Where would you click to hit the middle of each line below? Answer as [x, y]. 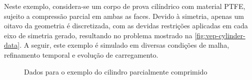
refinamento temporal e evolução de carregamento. [81, 54]
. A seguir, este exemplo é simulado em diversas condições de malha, [124, 45]
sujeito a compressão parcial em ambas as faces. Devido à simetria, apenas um [124, 16]
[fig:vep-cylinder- [220, 35]
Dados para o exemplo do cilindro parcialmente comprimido [116, 71]
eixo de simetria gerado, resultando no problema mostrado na [98, 35]
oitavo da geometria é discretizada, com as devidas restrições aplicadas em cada [126, 26]
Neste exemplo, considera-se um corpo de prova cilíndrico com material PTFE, [125, 6]
